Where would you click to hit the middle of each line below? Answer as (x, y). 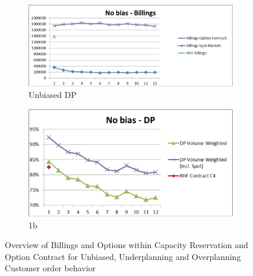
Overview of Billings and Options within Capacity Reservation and (126, 245)
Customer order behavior (50, 268)
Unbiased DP (53, 95)
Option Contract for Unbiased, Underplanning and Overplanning (123, 256)
